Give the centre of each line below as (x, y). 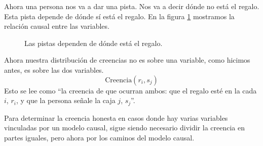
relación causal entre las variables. (57, 26)
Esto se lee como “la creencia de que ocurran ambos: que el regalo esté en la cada (130, 90)
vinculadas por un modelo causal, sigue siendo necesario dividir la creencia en (124, 128)
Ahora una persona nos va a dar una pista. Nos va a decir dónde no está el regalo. (132, 6)
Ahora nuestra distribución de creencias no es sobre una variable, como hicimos (127, 60)
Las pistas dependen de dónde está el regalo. (93, 43)
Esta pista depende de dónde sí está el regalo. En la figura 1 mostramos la (119, 16)
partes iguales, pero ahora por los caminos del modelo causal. (99, 137)
